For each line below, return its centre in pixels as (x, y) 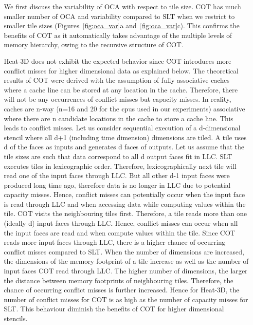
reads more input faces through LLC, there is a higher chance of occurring (115, 242)
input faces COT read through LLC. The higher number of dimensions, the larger (126, 271)
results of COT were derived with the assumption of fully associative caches (117, 80)
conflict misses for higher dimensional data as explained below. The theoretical (121, 70)
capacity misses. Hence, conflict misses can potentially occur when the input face (125, 194)
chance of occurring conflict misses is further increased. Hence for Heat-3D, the (122, 290)
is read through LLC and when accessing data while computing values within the (125, 204)
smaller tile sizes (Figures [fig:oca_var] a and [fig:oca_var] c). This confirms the (122, 26)
